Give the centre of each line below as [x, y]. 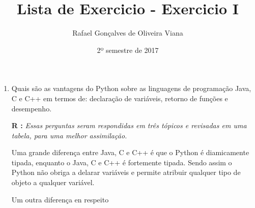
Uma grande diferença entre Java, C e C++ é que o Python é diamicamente [130, 152]
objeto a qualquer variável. [53, 182]
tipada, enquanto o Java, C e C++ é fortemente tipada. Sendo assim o [122, 162]
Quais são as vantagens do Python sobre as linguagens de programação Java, [131, 88]
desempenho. [32, 108]
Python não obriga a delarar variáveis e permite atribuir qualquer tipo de [126, 172]
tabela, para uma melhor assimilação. [69, 135]
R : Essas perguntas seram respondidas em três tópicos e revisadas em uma [129, 125]
